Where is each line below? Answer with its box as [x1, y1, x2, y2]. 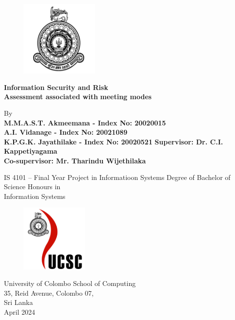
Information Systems [4, 191, 66, 201]
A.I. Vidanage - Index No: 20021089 [4, 127, 128, 137]
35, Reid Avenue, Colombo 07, [4, 287, 94, 298]
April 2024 [4, 306, 35, 317]
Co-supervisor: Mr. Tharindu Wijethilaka [4, 155, 146, 165]
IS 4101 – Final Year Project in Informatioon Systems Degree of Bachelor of [4, 172, 231, 182]
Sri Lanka [4, 297, 33, 307]
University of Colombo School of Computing [4, 278, 136, 288]
